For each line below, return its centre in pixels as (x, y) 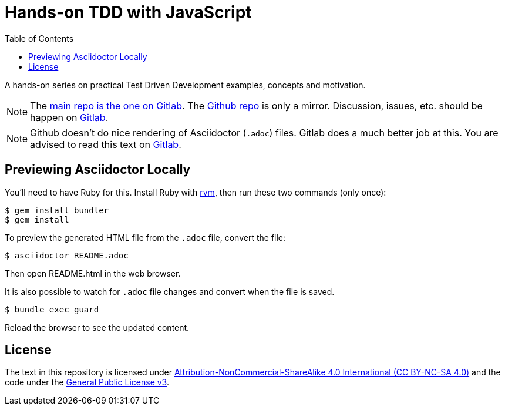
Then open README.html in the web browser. (93, 273)
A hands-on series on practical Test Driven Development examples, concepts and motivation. (185, 85)
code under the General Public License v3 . (87, 382)
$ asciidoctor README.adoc (67, 255)
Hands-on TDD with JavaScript (128, 12)
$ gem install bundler (57, 210)
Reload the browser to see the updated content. (97, 327)
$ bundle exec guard (52, 309)
